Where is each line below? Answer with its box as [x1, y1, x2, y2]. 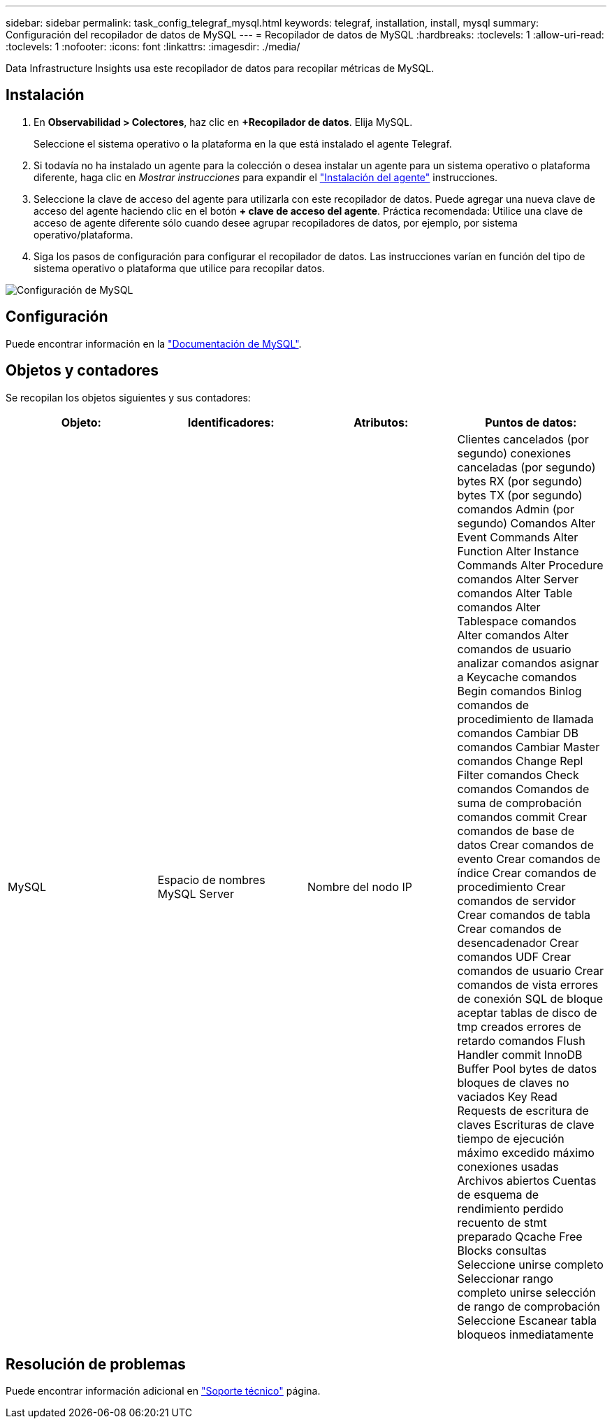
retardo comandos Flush [457, 1033, 585, 1048]
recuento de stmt [457, 1215, 547, 1230]
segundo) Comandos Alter [457, 515, 596, 530]
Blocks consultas [457, 1243, 547, 1258]
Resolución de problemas [6, 1355, 186, 1373]
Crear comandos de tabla [457, 907, 591, 922]
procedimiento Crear [457, 879, 566, 894]
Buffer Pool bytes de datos [457, 1061, 597, 1076]
